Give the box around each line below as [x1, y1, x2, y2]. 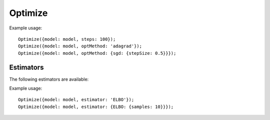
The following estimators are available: [9, 76, 89, 82]
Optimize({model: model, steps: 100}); [18, 36, 116, 42]
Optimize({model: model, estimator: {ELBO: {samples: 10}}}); [18, 104, 174, 110]
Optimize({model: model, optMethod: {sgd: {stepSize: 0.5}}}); [18, 50, 176, 56]
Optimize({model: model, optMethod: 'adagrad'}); [18, 43, 142, 49]
